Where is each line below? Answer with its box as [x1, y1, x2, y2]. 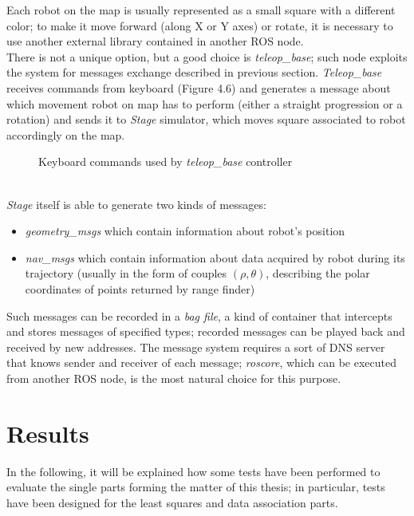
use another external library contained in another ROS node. [6, 33, 304, 49]
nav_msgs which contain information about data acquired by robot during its [25, 249, 405, 266]
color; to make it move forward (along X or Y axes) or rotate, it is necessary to [6, 17, 393, 33]
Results [6, 416, 89, 449]
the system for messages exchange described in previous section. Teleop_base [6, 64, 382, 81]
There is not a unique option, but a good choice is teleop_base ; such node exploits [6, 48, 408, 65]
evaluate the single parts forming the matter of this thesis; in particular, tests [6, 479, 385, 495]
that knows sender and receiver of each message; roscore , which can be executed [6, 354, 396, 371]
